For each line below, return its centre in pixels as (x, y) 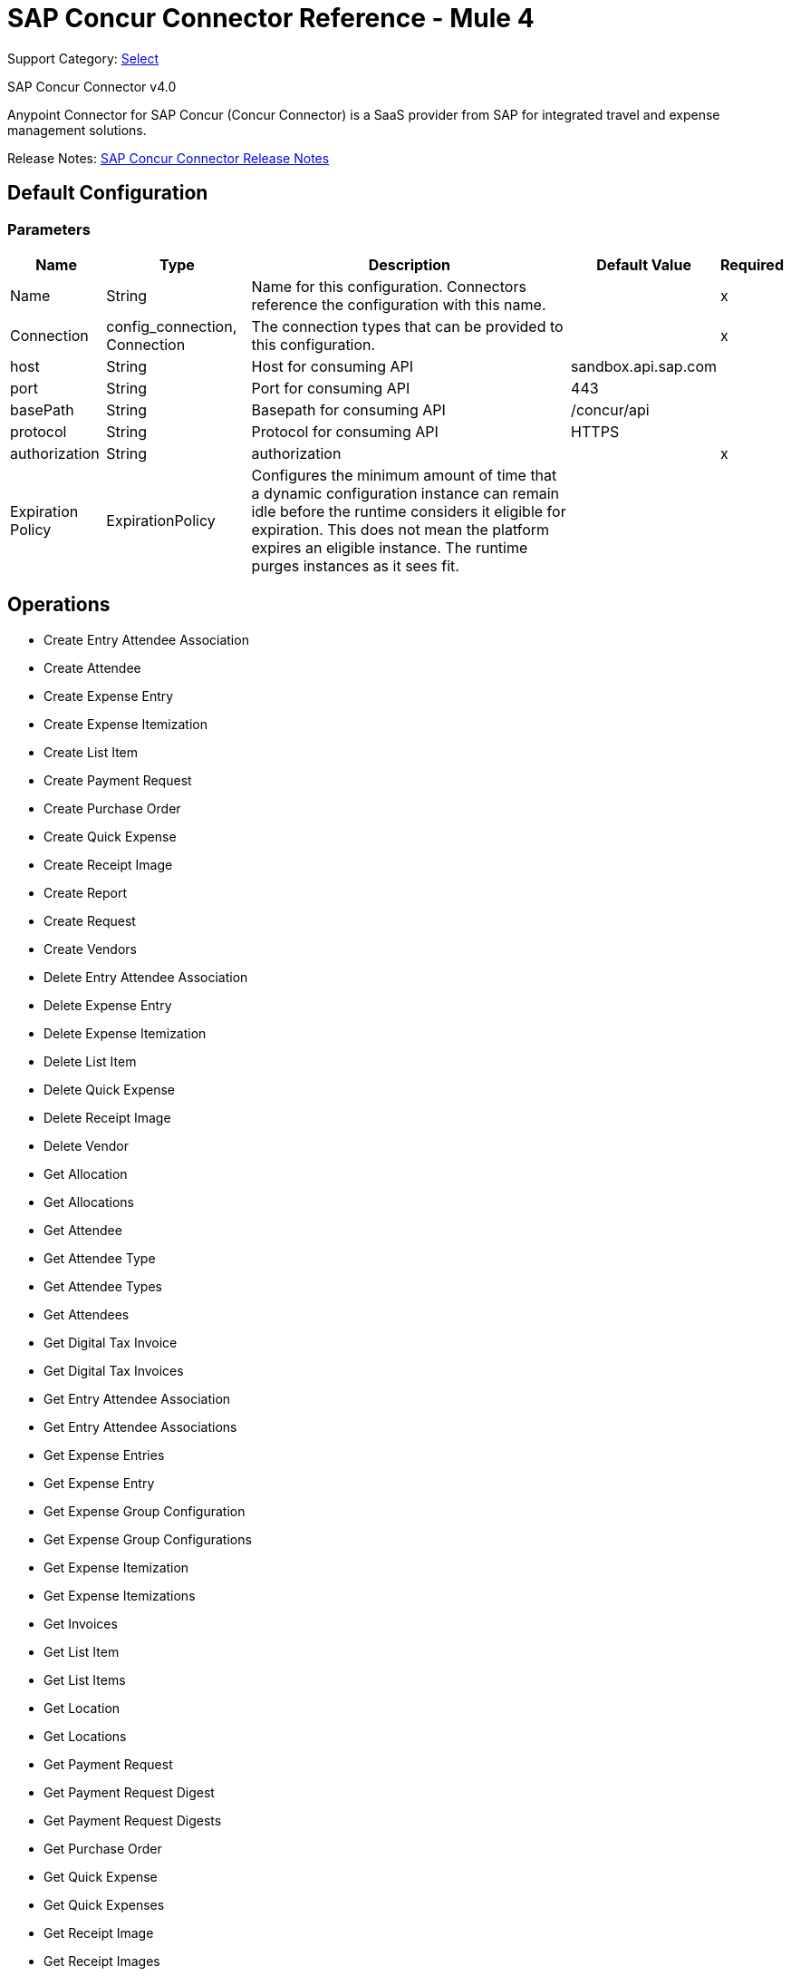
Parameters (49, 229)
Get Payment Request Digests (133, 1820)
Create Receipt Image (108, 864)
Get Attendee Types (103, 1286)
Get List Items (85, 1679)
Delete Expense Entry (108, 1005)
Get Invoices (81, 1623)
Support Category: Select (83, 58)
